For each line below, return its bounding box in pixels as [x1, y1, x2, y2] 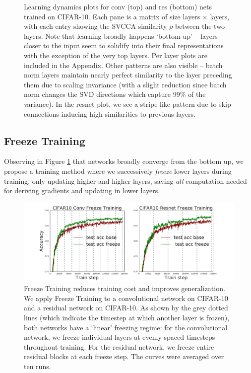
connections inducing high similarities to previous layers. [24, 108, 195, 119]
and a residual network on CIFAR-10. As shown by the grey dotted [24, 302, 228, 313]
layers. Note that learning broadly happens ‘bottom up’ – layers [24, 30, 218, 41]
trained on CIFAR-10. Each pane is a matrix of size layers [24, 11, 200, 21]
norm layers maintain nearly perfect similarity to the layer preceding [24, 70, 232, 80]
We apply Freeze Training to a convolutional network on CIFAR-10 [24, 293, 228, 303]
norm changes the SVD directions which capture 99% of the [24, 89, 206, 99]
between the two [175, 21, 225, 31]
